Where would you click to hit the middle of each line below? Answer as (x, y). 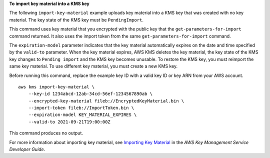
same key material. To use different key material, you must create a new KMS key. (93, 66)
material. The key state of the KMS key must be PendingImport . (76, 19)
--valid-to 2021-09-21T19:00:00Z (69, 122)
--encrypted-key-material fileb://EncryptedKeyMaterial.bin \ (106, 101)
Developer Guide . (27, 149)
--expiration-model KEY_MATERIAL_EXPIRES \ (82, 115)
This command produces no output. (46, 133)
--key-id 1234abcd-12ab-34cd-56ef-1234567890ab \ (90, 94)
